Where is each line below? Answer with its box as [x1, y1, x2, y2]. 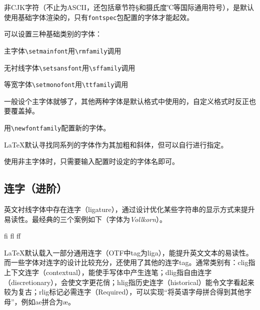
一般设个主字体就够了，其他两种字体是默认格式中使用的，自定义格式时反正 [4, 95, 249, 106]
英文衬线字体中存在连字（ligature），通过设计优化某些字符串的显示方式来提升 [4, 204, 255, 214]
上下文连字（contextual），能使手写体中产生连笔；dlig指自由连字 [4, 267, 212, 277]
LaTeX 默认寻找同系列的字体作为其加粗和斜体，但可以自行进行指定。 [4, 139, 228, 149]
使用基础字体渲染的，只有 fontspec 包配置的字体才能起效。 [4, 11, 194, 22]
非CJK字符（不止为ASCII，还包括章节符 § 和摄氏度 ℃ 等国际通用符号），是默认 [4, 2, 254, 12]
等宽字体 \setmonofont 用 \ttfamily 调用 [4, 79, 128, 89]
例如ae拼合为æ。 [21, 296, 75, 306]
